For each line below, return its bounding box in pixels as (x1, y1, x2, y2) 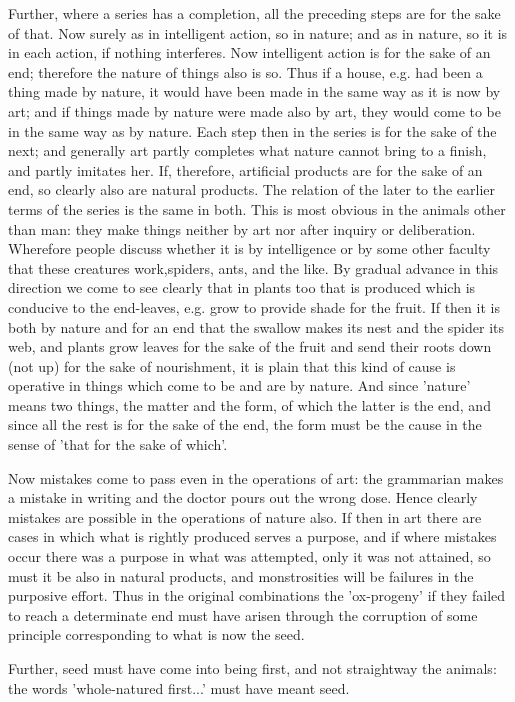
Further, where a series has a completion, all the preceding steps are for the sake (8, 3, 501, 23)
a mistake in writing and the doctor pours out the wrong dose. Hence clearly (8, 487, 478, 508)
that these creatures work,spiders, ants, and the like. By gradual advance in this (8, 257, 499, 278)
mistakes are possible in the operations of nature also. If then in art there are (8, 506, 482, 527)
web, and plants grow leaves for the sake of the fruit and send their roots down (8, 336, 492, 357)
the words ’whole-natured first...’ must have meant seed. (8, 677, 350, 698)
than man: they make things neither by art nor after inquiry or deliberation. (8, 218, 476, 239)
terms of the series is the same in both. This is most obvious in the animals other (8, 198, 506, 219)
